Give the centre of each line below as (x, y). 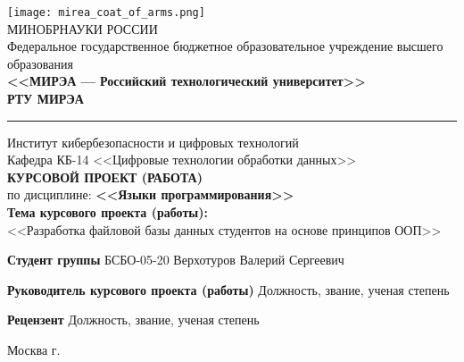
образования (40, 63)
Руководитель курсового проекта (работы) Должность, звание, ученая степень (228, 289)
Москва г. (34, 349)
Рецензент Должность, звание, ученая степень (133, 320)
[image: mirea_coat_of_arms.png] (106, 13)
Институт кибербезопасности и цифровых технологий (153, 142)
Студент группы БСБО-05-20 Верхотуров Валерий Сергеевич (176, 260)
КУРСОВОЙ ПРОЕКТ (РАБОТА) (105, 177)
